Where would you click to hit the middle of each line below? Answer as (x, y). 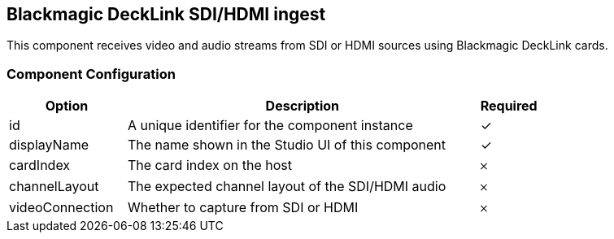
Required (509, 106)
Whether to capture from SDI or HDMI (243, 208)
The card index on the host (210, 165)
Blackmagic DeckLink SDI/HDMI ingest (166, 14)
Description (303, 106)
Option (67, 106)
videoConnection (61, 208)
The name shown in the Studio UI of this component (286, 145)
